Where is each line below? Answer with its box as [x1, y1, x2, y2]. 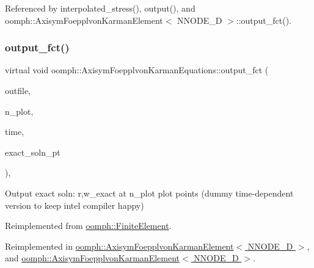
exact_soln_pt [5, 145, 60, 158]
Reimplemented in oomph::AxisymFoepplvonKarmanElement [5, 239, 234, 252]
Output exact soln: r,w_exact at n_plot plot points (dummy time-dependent [5, 186, 294, 199]
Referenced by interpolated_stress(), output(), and [5, 2, 195, 14]
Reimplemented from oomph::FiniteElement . [5, 219, 172, 232]
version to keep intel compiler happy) [5, 198, 144, 211]
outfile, [5, 84, 31, 96]
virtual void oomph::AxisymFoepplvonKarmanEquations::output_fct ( [5, 63, 269, 76]
